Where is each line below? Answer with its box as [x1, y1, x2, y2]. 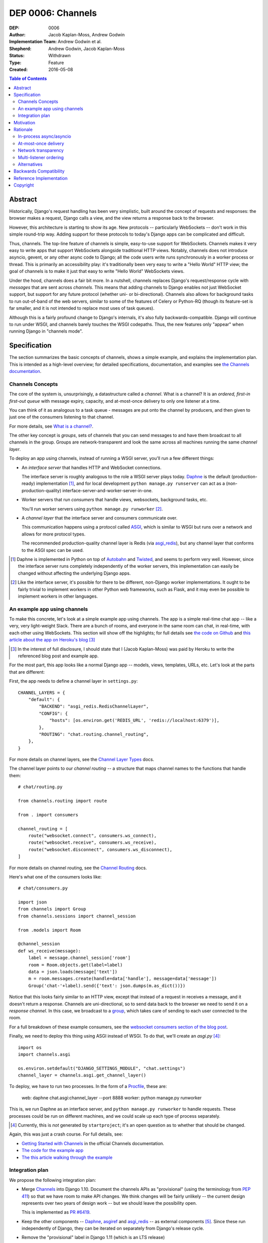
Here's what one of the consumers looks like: [9, 874, 102, 880]
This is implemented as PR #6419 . [21, 1209, 91, 1215]
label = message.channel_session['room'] [28, 955, 131, 961]
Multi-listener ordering [18, 154, 64, 160]
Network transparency [18, 147, 64, 154]
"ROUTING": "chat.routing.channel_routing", [39, 731, 149, 737]
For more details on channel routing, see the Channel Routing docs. [9, 865, 147, 871]
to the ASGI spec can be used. [21, 547, 84, 553]
